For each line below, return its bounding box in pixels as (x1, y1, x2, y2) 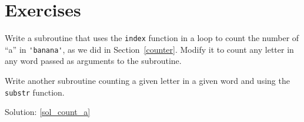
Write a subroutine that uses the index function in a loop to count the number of (5, 32, 299, 44)
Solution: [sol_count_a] (5, 106, 91, 118)
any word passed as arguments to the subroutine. (5, 55, 182, 67)
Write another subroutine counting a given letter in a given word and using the (5, 74, 290, 87)
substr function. (5, 86, 65, 98)
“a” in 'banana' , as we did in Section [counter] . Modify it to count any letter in (5, 43, 294, 55)
